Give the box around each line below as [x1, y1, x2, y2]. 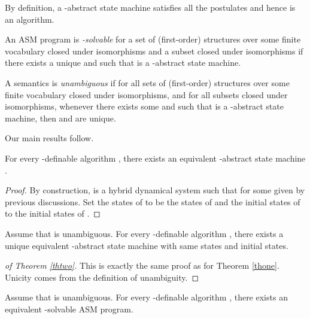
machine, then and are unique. [5, 111, 116, 124]
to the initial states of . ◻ [5, 207, 101, 220]
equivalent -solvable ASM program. [5, 302, 133, 315]
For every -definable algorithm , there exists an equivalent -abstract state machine [5, 151, 306, 164]
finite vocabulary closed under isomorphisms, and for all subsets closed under [5, 88, 288, 101]
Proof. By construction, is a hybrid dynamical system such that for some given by [5, 184, 305, 196]
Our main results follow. [5, 132, 94, 144]
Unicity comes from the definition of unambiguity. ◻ [5, 271, 199, 283]
